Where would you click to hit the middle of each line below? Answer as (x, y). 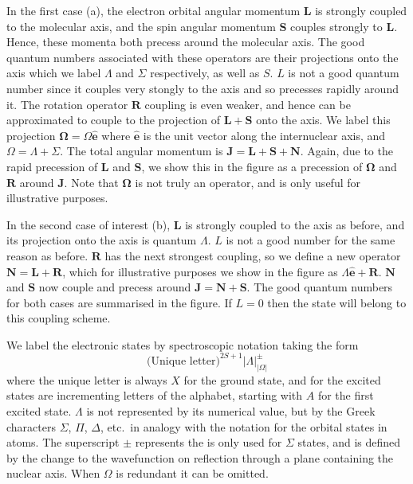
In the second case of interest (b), (88, 224)
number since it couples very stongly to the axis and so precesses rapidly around (203, 88)
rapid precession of (52, 166)
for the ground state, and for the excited (282, 379)
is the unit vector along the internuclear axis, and (264, 135)
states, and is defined (349, 442)
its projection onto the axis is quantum (102, 240)
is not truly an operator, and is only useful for (248, 182)
